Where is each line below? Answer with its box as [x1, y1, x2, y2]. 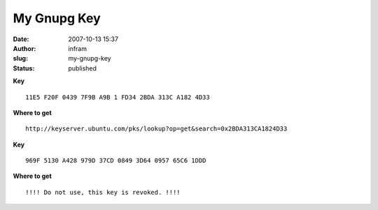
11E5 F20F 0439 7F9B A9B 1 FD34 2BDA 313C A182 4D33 [25, 93, 210, 101]
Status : [13, 63, 35, 73]
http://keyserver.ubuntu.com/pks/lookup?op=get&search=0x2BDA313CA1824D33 [25, 125, 288, 133]
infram [68, 44, 87, 52]
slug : [13, 54, 28, 63]
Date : [13, 35, 29, 43]
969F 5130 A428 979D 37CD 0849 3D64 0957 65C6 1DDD [25, 157, 206, 165]
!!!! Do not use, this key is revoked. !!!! [25, 188, 181, 196]
